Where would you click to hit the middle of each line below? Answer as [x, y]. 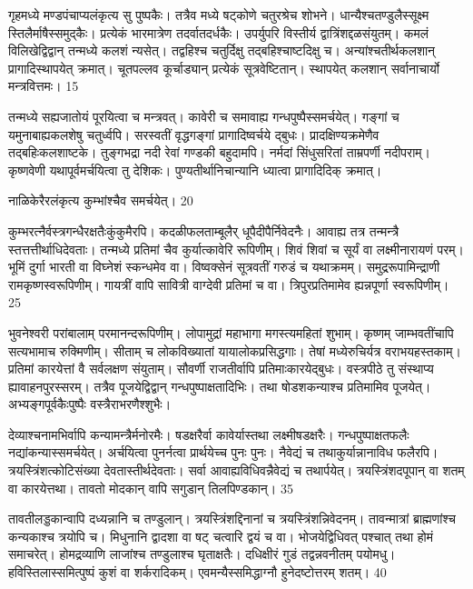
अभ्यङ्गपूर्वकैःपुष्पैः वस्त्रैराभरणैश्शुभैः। [90, 404]
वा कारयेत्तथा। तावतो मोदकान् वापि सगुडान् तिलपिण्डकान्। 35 [151, 488]
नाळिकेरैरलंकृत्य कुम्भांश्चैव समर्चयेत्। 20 [101, 200]
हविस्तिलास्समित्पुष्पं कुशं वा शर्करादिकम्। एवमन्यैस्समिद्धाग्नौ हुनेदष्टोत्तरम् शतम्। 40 [197, 572]
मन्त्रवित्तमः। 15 [44, 86]
